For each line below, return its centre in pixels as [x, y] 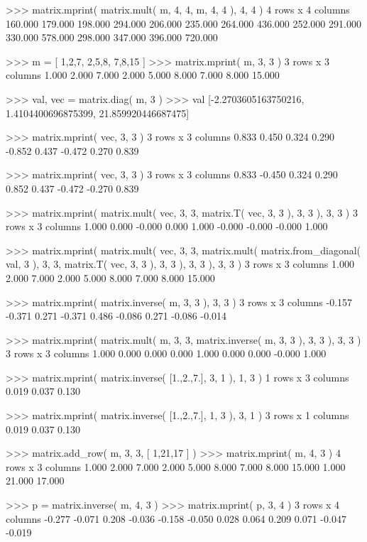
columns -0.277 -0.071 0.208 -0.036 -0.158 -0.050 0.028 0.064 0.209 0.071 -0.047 [176, 518]
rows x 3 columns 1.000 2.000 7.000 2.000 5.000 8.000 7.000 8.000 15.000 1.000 [176, 466]
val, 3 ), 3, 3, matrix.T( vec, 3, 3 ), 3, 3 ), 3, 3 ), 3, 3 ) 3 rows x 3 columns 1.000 [180, 264]
